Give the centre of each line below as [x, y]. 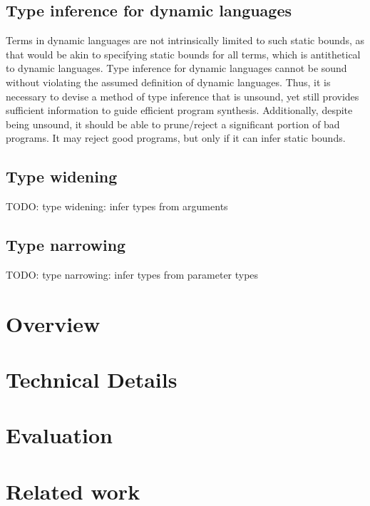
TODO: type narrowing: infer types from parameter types [132, 274]
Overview [53, 323]
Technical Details [92, 379]
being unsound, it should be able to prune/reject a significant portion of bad [173, 124]
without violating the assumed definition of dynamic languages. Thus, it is [168, 82]
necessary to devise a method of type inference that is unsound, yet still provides [183, 96]
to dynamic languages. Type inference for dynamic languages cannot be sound [176, 68]
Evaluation [59, 435]
